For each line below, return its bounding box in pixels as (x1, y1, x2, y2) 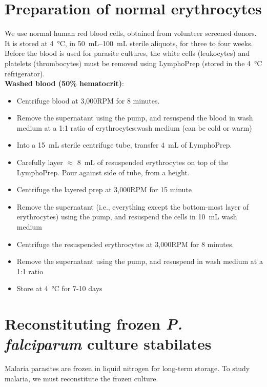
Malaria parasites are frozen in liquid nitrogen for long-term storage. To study (5, 363, 250, 374)
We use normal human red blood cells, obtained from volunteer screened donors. (5, 28, 257, 38)
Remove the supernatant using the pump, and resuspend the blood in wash (16, 112, 253, 123)
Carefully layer (16, 157, 63, 168)
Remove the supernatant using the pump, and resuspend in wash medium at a (16, 256, 263, 267)
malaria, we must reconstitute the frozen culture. (5, 373, 158, 383)
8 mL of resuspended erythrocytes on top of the (77, 157, 229, 168)
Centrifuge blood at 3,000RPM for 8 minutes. (16, 95, 160, 106)
